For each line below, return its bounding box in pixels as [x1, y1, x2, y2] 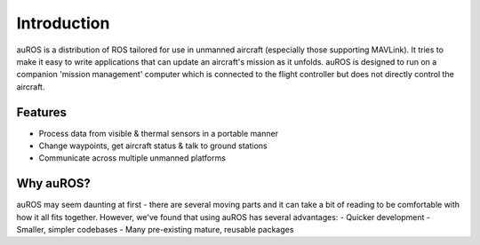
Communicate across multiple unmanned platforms [38, 153, 227, 163]
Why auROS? [16, 176, 91, 191]
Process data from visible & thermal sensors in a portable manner [38, 128, 279, 138]
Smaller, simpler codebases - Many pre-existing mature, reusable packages [16, 225, 294, 235]
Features [16, 105, 67, 120]
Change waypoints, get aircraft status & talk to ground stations [38, 140, 268, 151]
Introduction [16, 13, 110, 33]
